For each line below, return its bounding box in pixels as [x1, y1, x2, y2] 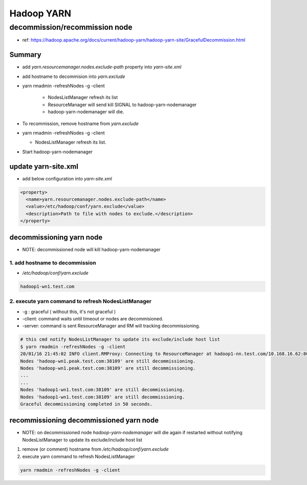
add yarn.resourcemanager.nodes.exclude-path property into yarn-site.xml [22, 64, 182, 70]
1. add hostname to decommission [9, 259, 97, 266]
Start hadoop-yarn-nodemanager [22, 149, 93, 155]
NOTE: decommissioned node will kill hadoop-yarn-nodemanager [22, 246, 161, 252]
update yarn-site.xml [9, 162, 79, 171]
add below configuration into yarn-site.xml [22, 175, 112, 181]
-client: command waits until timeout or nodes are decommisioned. [22, 316, 164, 322]
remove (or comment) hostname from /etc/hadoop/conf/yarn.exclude [22, 446, 169, 452]
